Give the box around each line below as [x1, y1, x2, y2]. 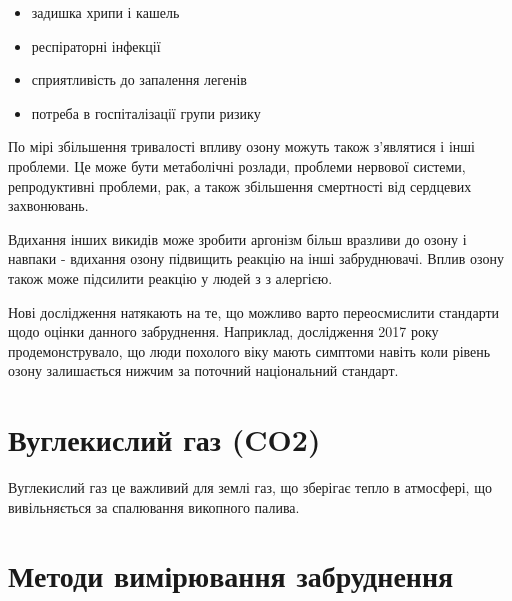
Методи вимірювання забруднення [8, 555, 454, 596]
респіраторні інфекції [31, 35, 161, 56]
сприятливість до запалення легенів [31, 69, 247, 90]
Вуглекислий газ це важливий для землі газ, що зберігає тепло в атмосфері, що [8, 477, 492, 498]
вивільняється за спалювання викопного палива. [8, 496, 300, 517]
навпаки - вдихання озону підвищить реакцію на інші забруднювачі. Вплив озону [8, 248, 504, 269]
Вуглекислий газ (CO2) [8, 419, 321, 460]
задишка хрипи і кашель [31, 2, 180, 22]
